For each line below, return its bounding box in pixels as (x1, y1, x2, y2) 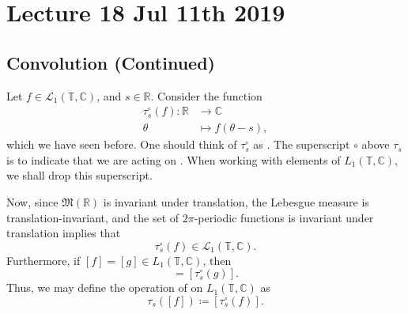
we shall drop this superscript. (6, 167, 153, 183)
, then (202, 252, 232, 268)
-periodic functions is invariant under (194, 209, 374, 225)
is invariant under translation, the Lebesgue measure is (103, 194, 369, 210)
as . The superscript (253, 136, 350, 153)
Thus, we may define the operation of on (6, 279, 203, 296)
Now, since (6, 194, 59, 210)
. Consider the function (150, 87, 263, 104)
